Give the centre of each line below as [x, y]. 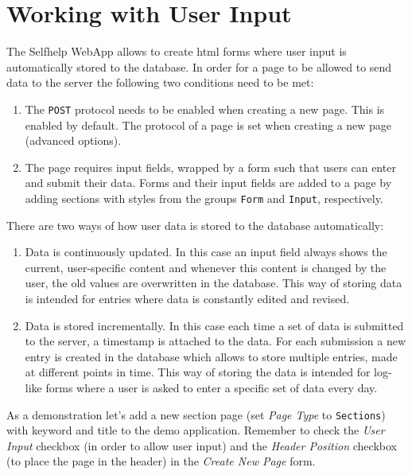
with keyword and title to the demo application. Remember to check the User [196, 430]
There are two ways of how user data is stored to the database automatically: [195, 225]
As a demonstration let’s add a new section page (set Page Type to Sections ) [196, 414]
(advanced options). [73, 140]
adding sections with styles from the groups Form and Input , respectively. [204, 198]
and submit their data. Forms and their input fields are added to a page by [208, 183]
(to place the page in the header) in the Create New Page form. [161, 461]
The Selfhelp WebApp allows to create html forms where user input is [177, 51]
